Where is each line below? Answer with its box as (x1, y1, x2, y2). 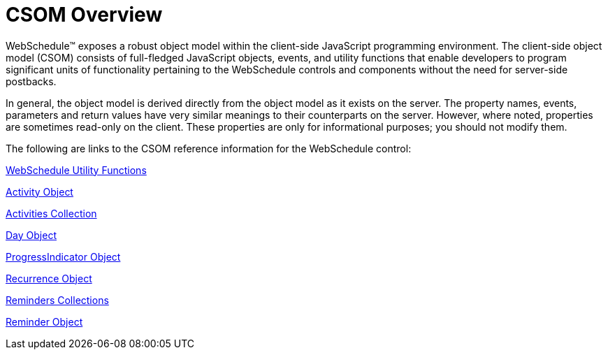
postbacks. (6, 75, 57, 87)
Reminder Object (6, 315, 83, 328)
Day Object (6, 229, 57, 241)
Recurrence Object (6, 272, 92, 284)
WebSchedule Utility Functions (6, 164, 147, 176)
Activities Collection (6, 207, 97, 219)
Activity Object (6, 185, 73, 198)
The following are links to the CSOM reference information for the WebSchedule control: (6, 142, 412, 154)
